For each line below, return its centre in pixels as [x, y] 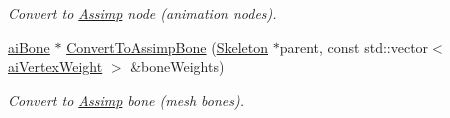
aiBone [29, 46]
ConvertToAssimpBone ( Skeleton [167, 46]
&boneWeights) [177, 66]
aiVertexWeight [55, 66]
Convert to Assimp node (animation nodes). [142, 13]
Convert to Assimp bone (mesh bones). [126, 99]
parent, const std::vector [354, 46]
